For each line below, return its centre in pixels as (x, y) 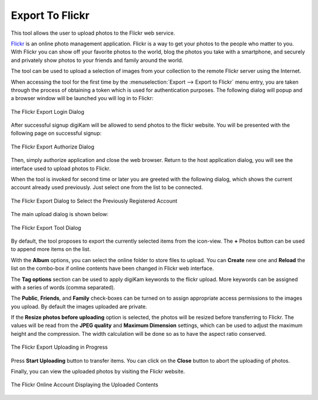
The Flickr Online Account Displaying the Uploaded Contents (85, 385)
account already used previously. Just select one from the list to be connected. (107, 187)
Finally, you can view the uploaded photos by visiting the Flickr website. (98, 372)
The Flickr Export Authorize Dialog (52, 147)
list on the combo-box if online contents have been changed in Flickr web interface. (112, 269)
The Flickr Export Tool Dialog (46, 227)
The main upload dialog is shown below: (60, 214)
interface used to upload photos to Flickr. (61, 168)
